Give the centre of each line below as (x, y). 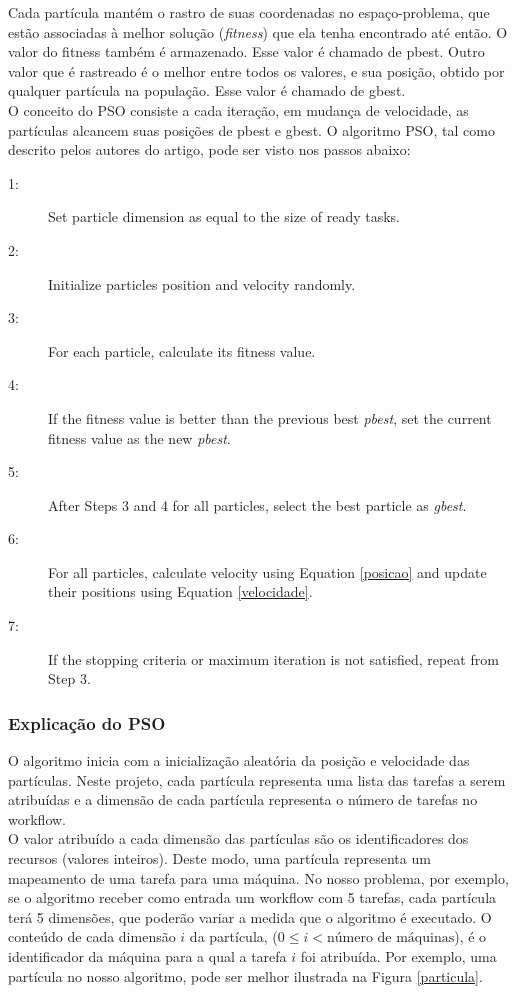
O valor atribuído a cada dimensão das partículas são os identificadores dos (238, 838)
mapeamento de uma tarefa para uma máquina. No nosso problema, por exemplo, (258, 877)
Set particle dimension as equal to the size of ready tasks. (224, 216)
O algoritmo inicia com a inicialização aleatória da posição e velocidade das (239, 760)
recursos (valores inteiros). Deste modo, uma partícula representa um (219, 858)
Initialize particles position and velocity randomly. (202, 283)
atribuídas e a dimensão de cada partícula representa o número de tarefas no (243, 799)
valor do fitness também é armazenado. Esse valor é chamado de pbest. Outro (246, 51)
